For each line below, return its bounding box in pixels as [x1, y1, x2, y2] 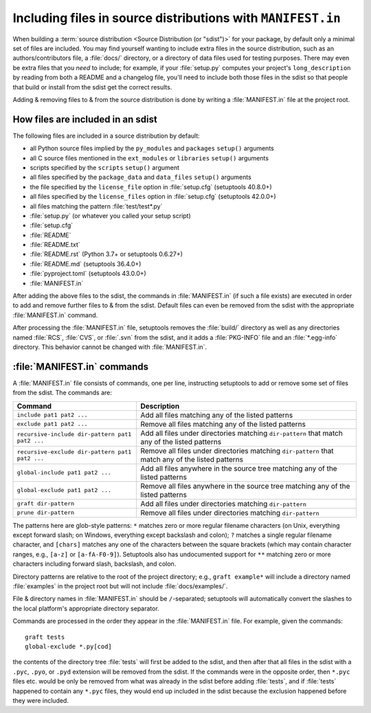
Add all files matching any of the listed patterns [140, 410, 293, 420]
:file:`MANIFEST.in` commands [12, 361, 149, 372]
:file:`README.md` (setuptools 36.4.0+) [30, 259, 142, 268]
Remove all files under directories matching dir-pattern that [140, 446, 334, 456]
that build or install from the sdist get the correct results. [12, 83, 172, 91]
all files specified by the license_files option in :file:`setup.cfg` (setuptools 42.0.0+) [30, 193, 276, 201]
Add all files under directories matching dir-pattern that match [140, 428, 343, 438]
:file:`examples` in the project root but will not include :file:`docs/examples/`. [12, 582, 228, 590]
